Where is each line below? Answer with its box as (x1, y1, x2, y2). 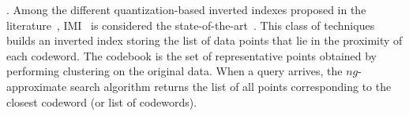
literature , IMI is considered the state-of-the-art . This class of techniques (6, 16, 375, 33)
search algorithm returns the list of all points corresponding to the (69, 78, 392, 94)
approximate (6, 78, 67, 94)
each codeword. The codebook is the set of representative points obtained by (6, 47, 377, 63)
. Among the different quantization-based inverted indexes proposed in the (6, 2, 366, 17)
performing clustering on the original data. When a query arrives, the (6, 63, 343, 79)
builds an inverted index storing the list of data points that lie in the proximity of (6, 32, 403, 49)
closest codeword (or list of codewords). (6, 93, 197, 110)
